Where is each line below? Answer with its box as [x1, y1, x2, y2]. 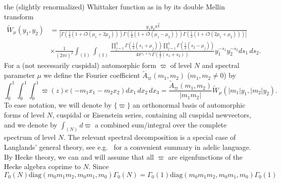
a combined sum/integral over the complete [95, 119, 227, 129]
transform [4, 11, 34, 21]
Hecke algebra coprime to [4, 161, 81, 172]
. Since [88, 161, 109, 172]
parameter [4, 70, 35, 80]
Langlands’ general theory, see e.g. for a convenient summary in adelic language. [4, 141, 251, 152]
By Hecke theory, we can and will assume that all [4, 151, 154, 162]
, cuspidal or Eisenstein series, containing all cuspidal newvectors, [52, 109, 251, 120]
